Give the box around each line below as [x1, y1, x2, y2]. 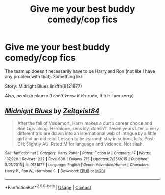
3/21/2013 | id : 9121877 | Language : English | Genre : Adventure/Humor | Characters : [5, 162, 150, 168]
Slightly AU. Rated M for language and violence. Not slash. [26, 141, 144, 147]
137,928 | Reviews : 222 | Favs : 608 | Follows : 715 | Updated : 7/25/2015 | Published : [5, 157, 149, 162]
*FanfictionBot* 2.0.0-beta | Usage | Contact [5, 184, 92, 191]
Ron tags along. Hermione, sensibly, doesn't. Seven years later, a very [17, 125, 159, 131]
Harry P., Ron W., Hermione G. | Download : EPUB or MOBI [5, 168, 105, 173]
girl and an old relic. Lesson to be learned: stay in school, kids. [17, 135, 144, 141]
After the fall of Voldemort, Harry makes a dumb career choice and [17, 120, 153, 126]
